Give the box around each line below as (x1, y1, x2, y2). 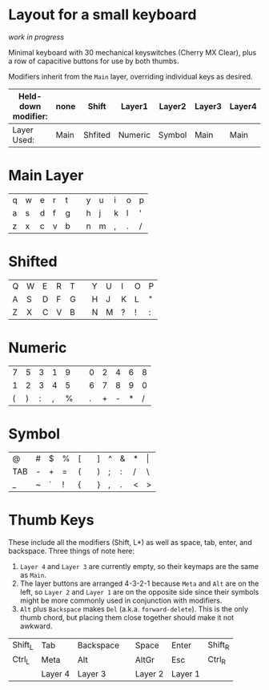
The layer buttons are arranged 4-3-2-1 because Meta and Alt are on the (19, 579, 259, 588)
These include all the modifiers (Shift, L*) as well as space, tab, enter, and (8, 537, 252, 547)
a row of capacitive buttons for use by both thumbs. (8, 56, 179, 66)
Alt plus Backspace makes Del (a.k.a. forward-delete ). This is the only (19, 603, 249, 614)
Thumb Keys (8, 510, 94, 529)
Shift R (207, 639, 230, 652)
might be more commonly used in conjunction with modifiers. (19, 595, 223, 605)
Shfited (83, 129, 110, 140)
